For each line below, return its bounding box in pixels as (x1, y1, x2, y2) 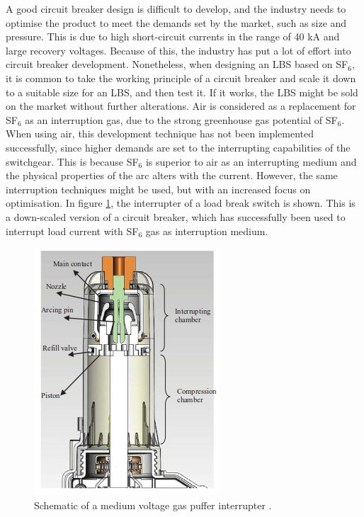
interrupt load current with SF (6, 223, 139, 238)
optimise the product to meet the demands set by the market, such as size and (6, 15, 347, 30)
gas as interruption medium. (145, 223, 268, 238)
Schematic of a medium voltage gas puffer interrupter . (34, 497, 272, 512)
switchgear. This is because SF (6, 154, 139, 169)
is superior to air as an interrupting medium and (145, 154, 357, 169)
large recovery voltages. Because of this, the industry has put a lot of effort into (6, 42, 351, 57)
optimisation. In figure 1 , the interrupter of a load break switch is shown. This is (6, 195, 356, 210)
